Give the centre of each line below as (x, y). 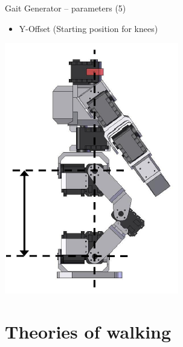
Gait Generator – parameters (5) (66, 8)
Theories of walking (88, 331)
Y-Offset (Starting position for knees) (88, 28)
